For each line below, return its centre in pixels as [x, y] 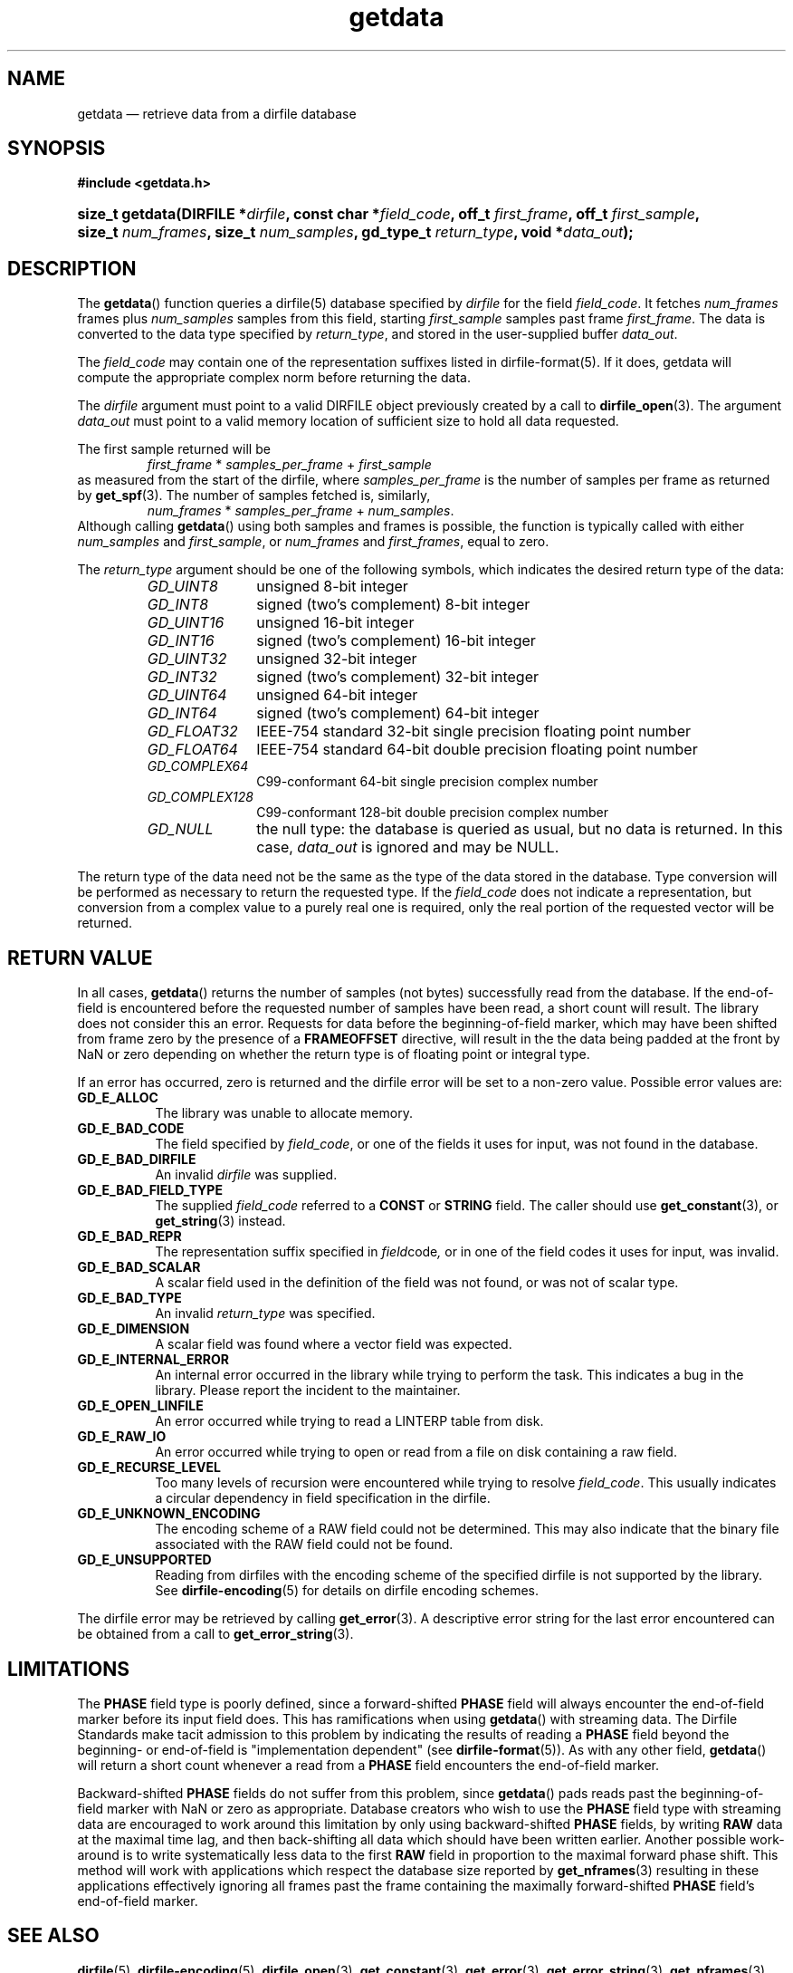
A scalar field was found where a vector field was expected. [334, 1344]
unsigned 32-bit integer [337, 659]
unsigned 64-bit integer [337, 695]
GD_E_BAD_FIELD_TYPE [150, 1190]
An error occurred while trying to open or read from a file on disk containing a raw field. [416, 1452]
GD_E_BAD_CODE [131, 1129]
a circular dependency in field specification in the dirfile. [323, 1498]
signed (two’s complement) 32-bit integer [398, 677]
